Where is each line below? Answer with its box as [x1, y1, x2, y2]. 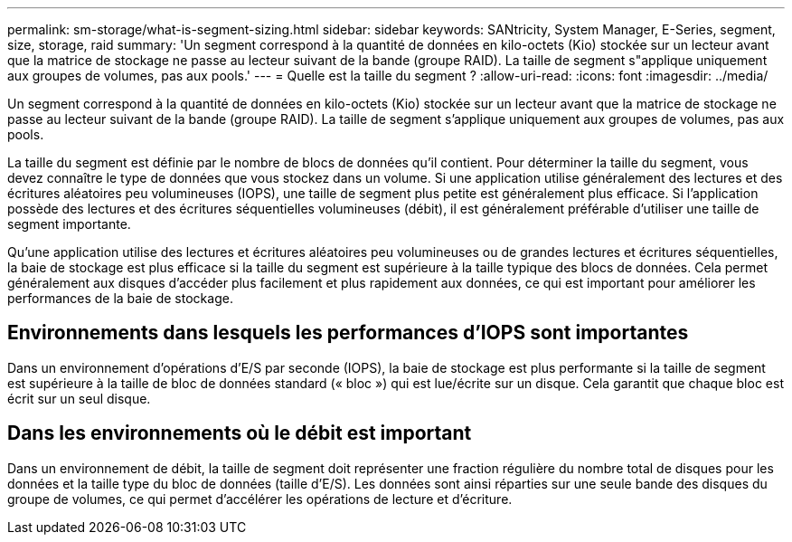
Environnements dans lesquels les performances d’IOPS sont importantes [7, 321, 689, 345]
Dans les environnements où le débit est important [7, 422, 472, 445]
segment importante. [7, 216, 131, 232]
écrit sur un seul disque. [7, 390, 151, 406]
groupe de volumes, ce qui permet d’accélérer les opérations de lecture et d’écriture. [7, 490, 513, 507]
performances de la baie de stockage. [7, 290, 233, 306]
